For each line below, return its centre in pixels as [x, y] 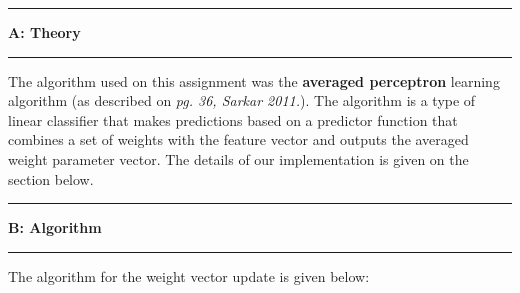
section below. [51, 178]
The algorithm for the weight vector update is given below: [189, 275]
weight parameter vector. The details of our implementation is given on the [238, 158]
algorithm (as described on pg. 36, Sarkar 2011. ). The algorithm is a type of [242, 100]
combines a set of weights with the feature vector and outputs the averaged [238, 139]
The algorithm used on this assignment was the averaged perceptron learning [254, 80]
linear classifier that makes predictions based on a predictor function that [233, 119]
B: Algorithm [55, 227]
